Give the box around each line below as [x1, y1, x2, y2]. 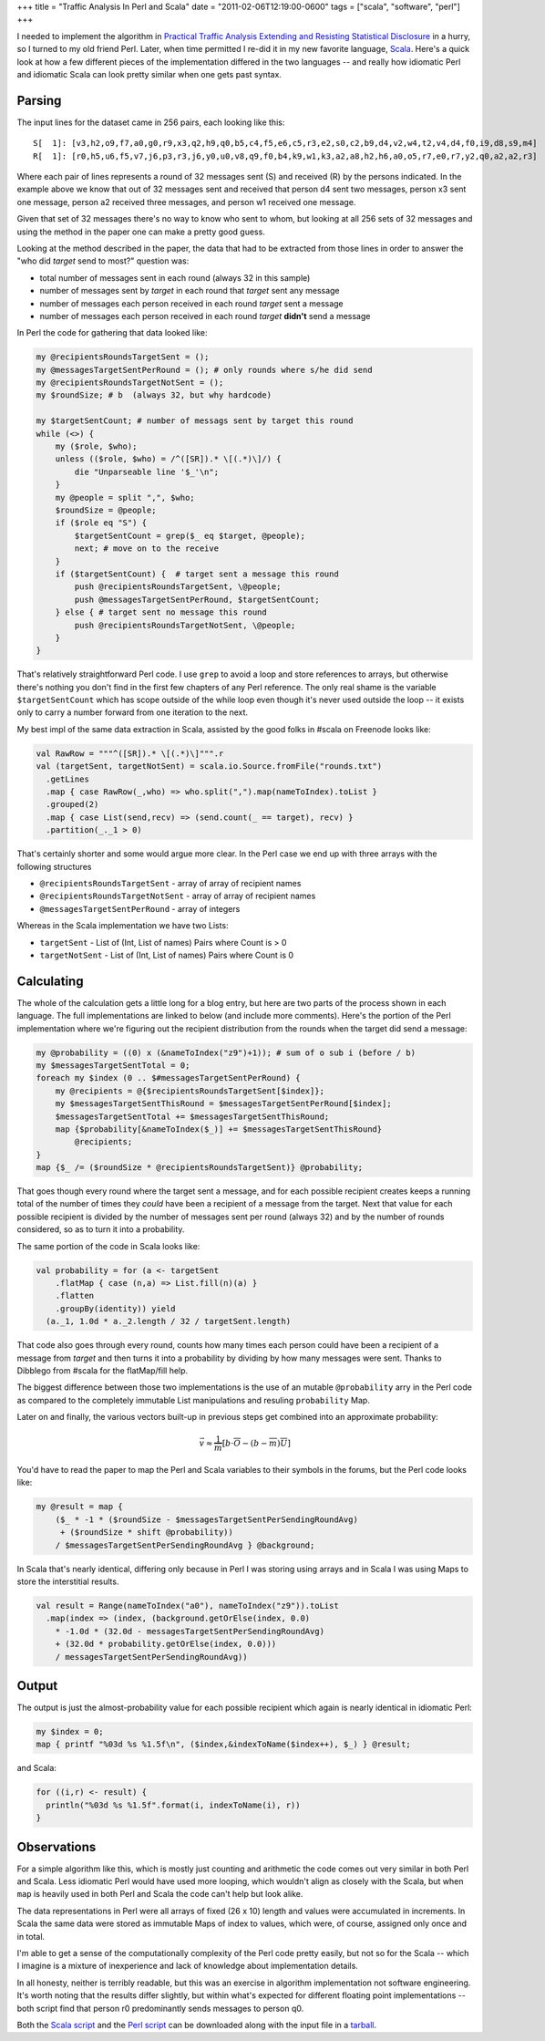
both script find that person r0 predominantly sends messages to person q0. [16, 2003, 304, 2014]
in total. [16, 1931, 46, 1942]
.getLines [46, 773, 90, 784]
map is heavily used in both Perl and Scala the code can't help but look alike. [16, 1889, 303, 1900]
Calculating [16, 973, 84, 989]
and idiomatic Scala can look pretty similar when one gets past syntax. [16, 68, 283, 79]
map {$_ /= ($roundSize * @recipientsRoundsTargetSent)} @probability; [36, 1163, 364, 1173]
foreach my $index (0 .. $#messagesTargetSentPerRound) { [36, 1072, 301, 1083]
